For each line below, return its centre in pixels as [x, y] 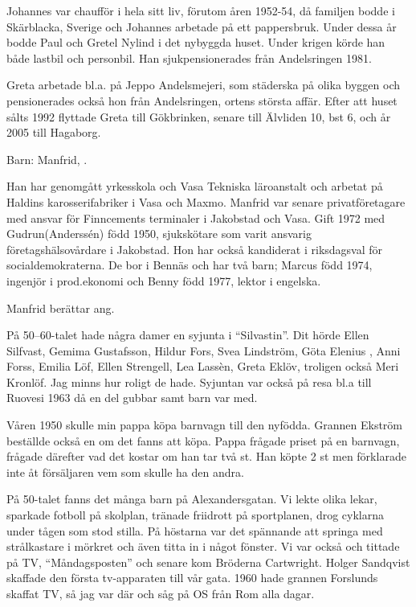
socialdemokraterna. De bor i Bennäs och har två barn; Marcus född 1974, [190, 265]
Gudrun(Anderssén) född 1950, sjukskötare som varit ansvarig [159, 234]
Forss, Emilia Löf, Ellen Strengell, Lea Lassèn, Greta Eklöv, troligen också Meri [203, 366]
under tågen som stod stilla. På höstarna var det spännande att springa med [195, 530]
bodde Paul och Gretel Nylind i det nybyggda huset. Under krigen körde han [196, 42]
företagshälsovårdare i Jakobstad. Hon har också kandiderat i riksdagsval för [195, 249]
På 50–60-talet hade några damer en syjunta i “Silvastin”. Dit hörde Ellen [188, 335]
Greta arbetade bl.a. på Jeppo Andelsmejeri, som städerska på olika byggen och [203, 85]
